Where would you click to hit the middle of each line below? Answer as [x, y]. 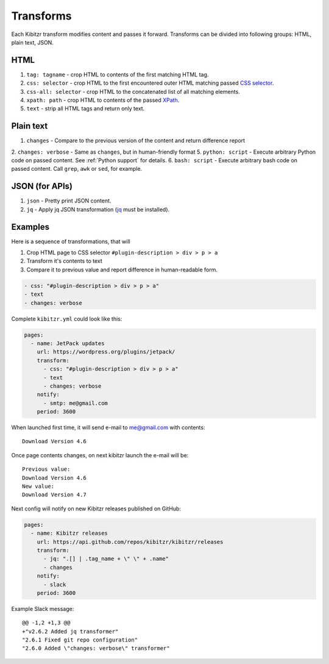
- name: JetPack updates [68, 343]
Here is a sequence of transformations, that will [71, 241]
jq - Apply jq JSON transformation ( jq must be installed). [98, 209]
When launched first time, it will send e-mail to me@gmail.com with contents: [108, 427]
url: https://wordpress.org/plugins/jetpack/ [106, 352]
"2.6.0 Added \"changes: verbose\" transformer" [96, 648]
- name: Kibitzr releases [69, 533]
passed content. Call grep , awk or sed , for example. [77, 169]
